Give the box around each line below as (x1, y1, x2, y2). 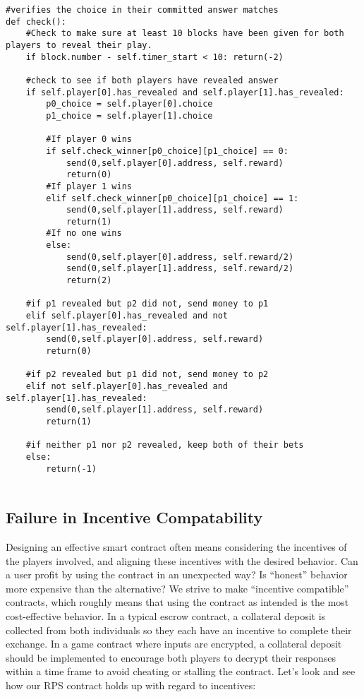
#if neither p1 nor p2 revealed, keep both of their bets (25, 440, 304, 451)
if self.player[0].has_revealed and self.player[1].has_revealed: (25, 87, 344, 97)
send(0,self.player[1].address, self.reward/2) (66, 263, 294, 274)
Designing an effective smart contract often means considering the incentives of (6, 540, 347, 554)
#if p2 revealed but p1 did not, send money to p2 (25, 369, 269, 380)
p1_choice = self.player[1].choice (46, 110, 213, 121)
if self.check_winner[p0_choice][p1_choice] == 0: (46, 145, 289, 156)
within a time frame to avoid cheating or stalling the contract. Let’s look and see (6, 664, 356, 679)
